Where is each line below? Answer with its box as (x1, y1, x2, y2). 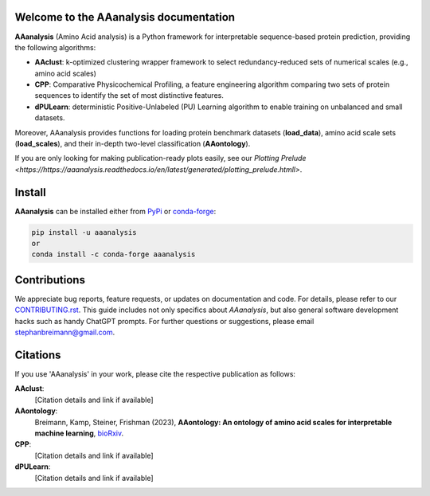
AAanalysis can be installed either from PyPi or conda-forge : (14, 206, 217, 216)
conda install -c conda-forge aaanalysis (31, 250, 196, 259)
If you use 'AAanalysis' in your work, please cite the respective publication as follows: (14, 369, 296, 379)
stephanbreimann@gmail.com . (14, 327, 115, 338)
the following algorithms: (14, 42, 96, 52)
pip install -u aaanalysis (31, 228, 137, 236)
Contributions (14, 273, 85, 287)
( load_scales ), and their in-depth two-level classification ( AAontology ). (14, 139, 251, 149)
